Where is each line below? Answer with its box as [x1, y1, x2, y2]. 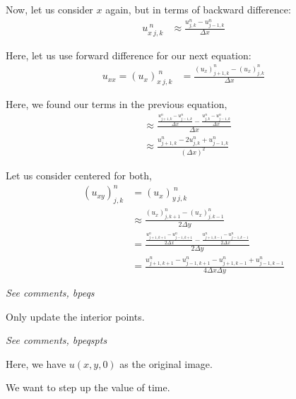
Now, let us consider [6, 2, 93, 16]
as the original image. [119, 356, 213, 371]
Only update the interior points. [6, 309, 145, 323]
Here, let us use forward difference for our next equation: [6, 47, 251, 62]
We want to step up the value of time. [6, 380, 170, 395]
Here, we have [6, 356, 66, 371]
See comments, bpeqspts [6, 333, 107, 347]
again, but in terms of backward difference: [105, 2, 291, 16]
